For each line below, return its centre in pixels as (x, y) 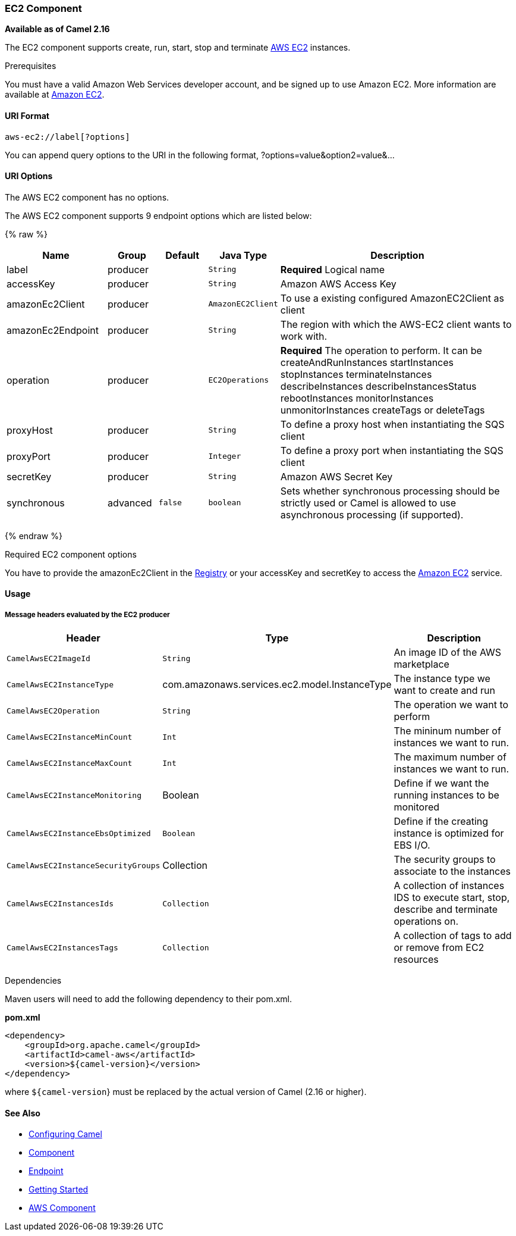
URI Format (27, 115)
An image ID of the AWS (448, 653)
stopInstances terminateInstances (356, 374)
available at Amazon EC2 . (55, 95)
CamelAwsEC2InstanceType (60, 684)
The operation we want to (451, 705)
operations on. (426, 921)
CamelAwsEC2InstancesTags (62, 947)
